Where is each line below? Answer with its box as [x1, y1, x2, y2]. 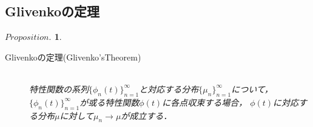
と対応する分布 [139, 82, 199, 95]
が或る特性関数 [79, 96, 140, 108]
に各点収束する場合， [162, 96, 247, 108]
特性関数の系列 [29, 82, 89, 95]
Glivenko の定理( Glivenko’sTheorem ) [5, 50, 141, 63]
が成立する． [121, 109, 172, 122]
